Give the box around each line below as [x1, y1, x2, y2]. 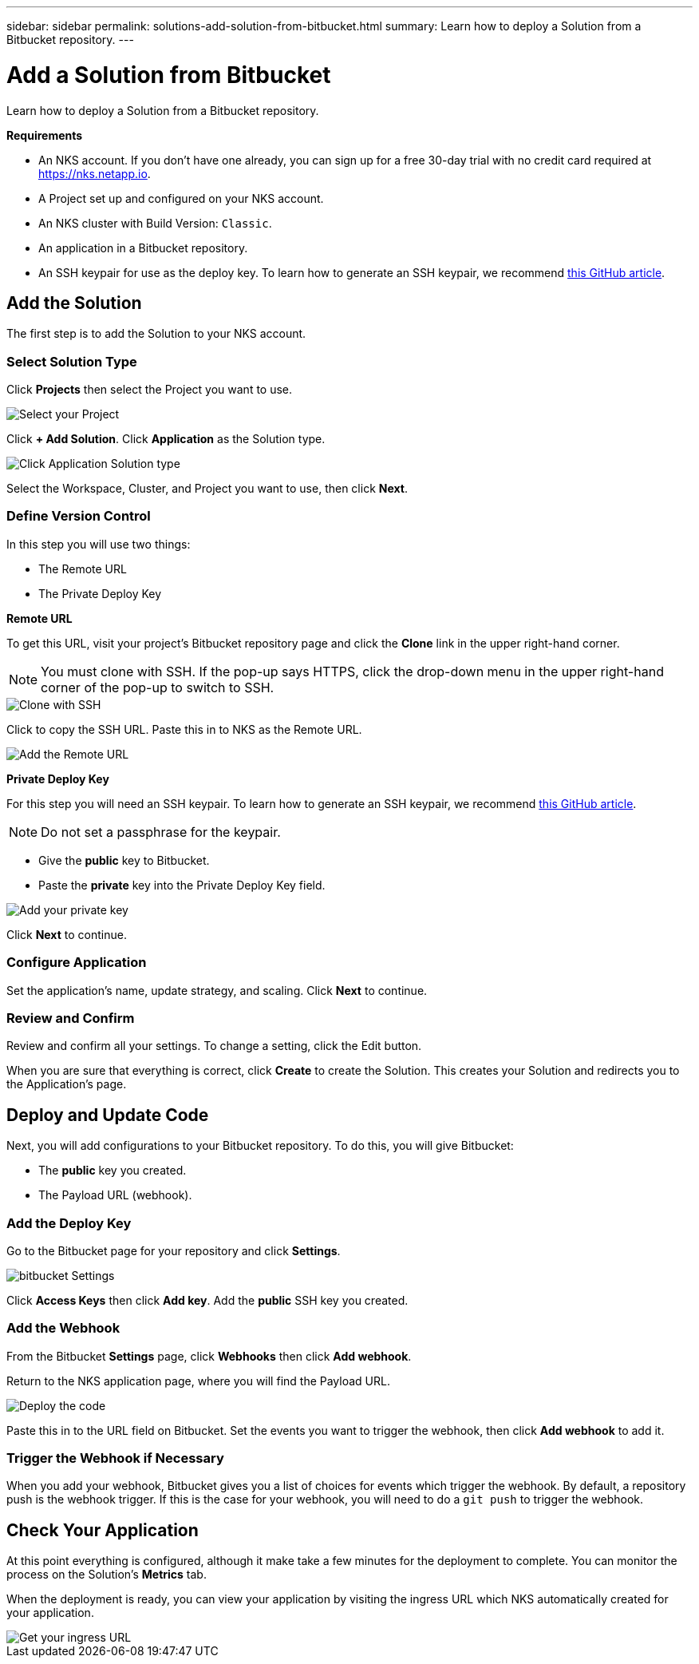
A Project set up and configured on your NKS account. [38, 191, 324, 205]
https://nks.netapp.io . [38, 166, 151, 180]
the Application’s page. [6, 1077, 127, 1092]
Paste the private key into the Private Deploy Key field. [38, 878, 326, 892]
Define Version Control [6, 508, 151, 525]
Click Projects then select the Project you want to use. [6, 382, 293, 397]
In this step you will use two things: [6, 537, 191, 551]
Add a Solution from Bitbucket [6, 61, 331, 89]
